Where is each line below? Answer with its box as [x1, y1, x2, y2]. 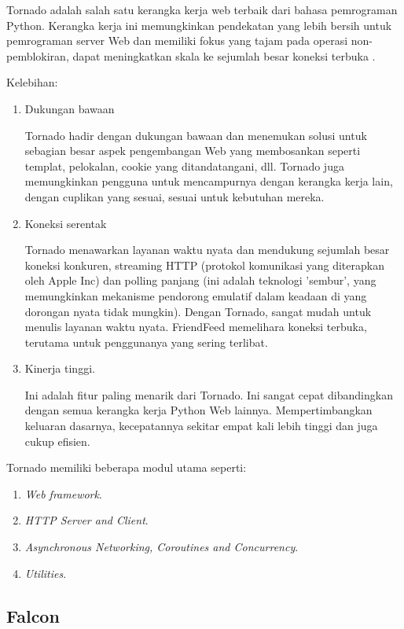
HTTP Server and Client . [24, 512, 149, 528]
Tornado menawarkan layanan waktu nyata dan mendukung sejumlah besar [24, 241, 390, 258]
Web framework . [24, 485, 102, 502]
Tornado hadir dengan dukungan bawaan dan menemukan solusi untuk [24, 127, 367, 143]
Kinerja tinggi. [24, 360, 95, 377]
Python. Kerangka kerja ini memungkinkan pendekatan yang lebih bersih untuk [6, 17, 392, 33]
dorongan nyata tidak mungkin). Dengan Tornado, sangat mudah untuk [24, 303, 372, 319]
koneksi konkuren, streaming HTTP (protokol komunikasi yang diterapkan [24, 256, 384, 273]
